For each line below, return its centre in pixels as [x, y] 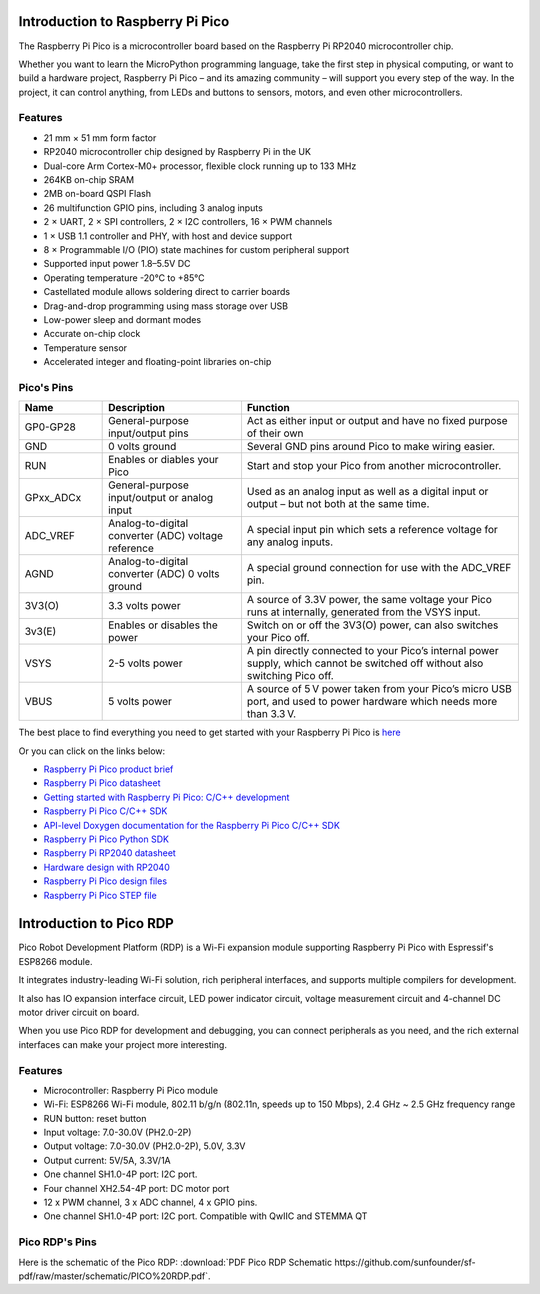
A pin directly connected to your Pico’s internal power [372, 651]
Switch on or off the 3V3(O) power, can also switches [372, 625]
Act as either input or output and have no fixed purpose [377, 421]
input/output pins [148, 433]
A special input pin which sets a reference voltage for [372, 530]
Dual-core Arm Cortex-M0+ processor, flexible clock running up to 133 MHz [200, 166]
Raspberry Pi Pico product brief [108, 769]
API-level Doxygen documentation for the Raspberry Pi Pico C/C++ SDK [191, 825]
